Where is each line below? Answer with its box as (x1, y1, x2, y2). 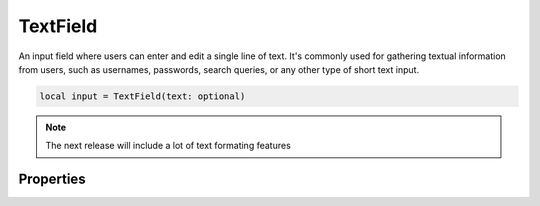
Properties (18, 171, 86, 188)
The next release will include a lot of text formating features (45, 140, 292, 152)
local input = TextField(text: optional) (39, 90, 246, 102)
